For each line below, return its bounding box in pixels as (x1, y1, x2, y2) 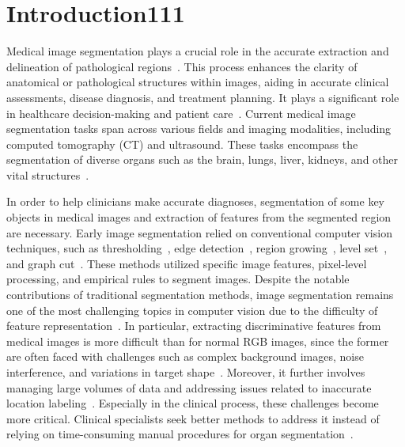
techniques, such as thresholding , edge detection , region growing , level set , (6, 240, 388, 256)
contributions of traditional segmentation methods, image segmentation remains (6, 286, 394, 303)
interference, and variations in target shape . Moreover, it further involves (6, 364, 365, 380)
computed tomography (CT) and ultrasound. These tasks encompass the (6, 135, 358, 152)
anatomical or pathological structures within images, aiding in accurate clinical (6, 74, 389, 90)
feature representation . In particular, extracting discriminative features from (6, 317, 381, 334)
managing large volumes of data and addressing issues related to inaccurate (6, 379, 372, 396)
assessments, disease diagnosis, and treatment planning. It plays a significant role (6, 89, 399, 105)
